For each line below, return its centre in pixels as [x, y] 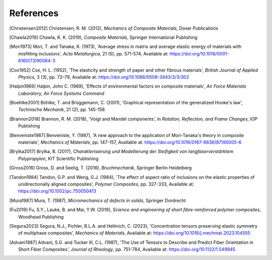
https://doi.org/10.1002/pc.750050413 [57, 191]
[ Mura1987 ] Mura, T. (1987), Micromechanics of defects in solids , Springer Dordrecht [97, 200]
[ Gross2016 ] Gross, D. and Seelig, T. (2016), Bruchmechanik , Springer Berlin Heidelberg [100, 168]
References [34, 13]
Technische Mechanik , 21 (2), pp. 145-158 [62, 110]
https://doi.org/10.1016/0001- [199, 53]
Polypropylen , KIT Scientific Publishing [58, 158]
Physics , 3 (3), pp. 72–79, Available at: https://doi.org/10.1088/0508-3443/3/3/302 [104, 77]
